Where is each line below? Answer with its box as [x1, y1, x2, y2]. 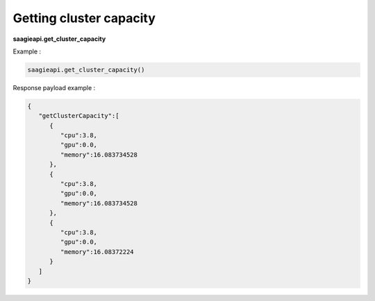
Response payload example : [12, 83, 96, 92]
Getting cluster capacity [12, 10, 156, 26]
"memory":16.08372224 [60, 248, 135, 256]
